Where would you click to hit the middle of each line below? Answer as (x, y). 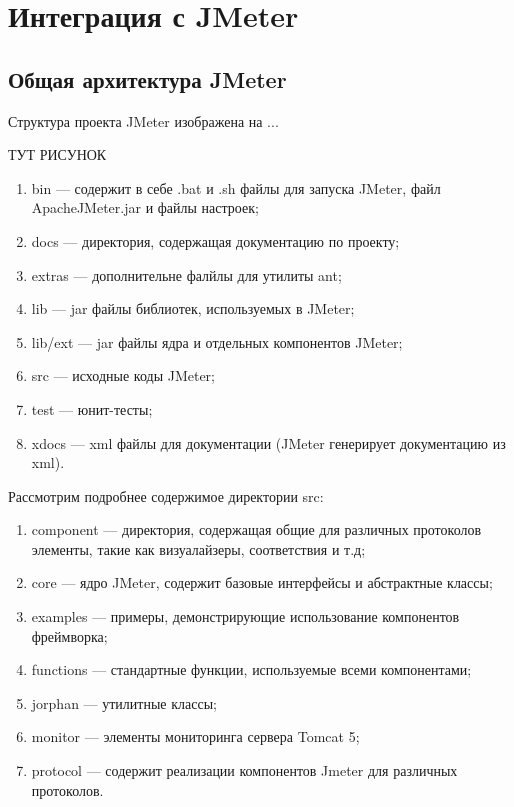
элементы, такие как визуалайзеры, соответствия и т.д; (198, 548)
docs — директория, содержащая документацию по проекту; (215, 240)
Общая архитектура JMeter (147, 78)
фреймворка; (69, 635)
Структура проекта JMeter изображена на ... (143, 120)
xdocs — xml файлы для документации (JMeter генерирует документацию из (268, 442)
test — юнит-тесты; (92, 408)
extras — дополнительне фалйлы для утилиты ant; (186, 274)
